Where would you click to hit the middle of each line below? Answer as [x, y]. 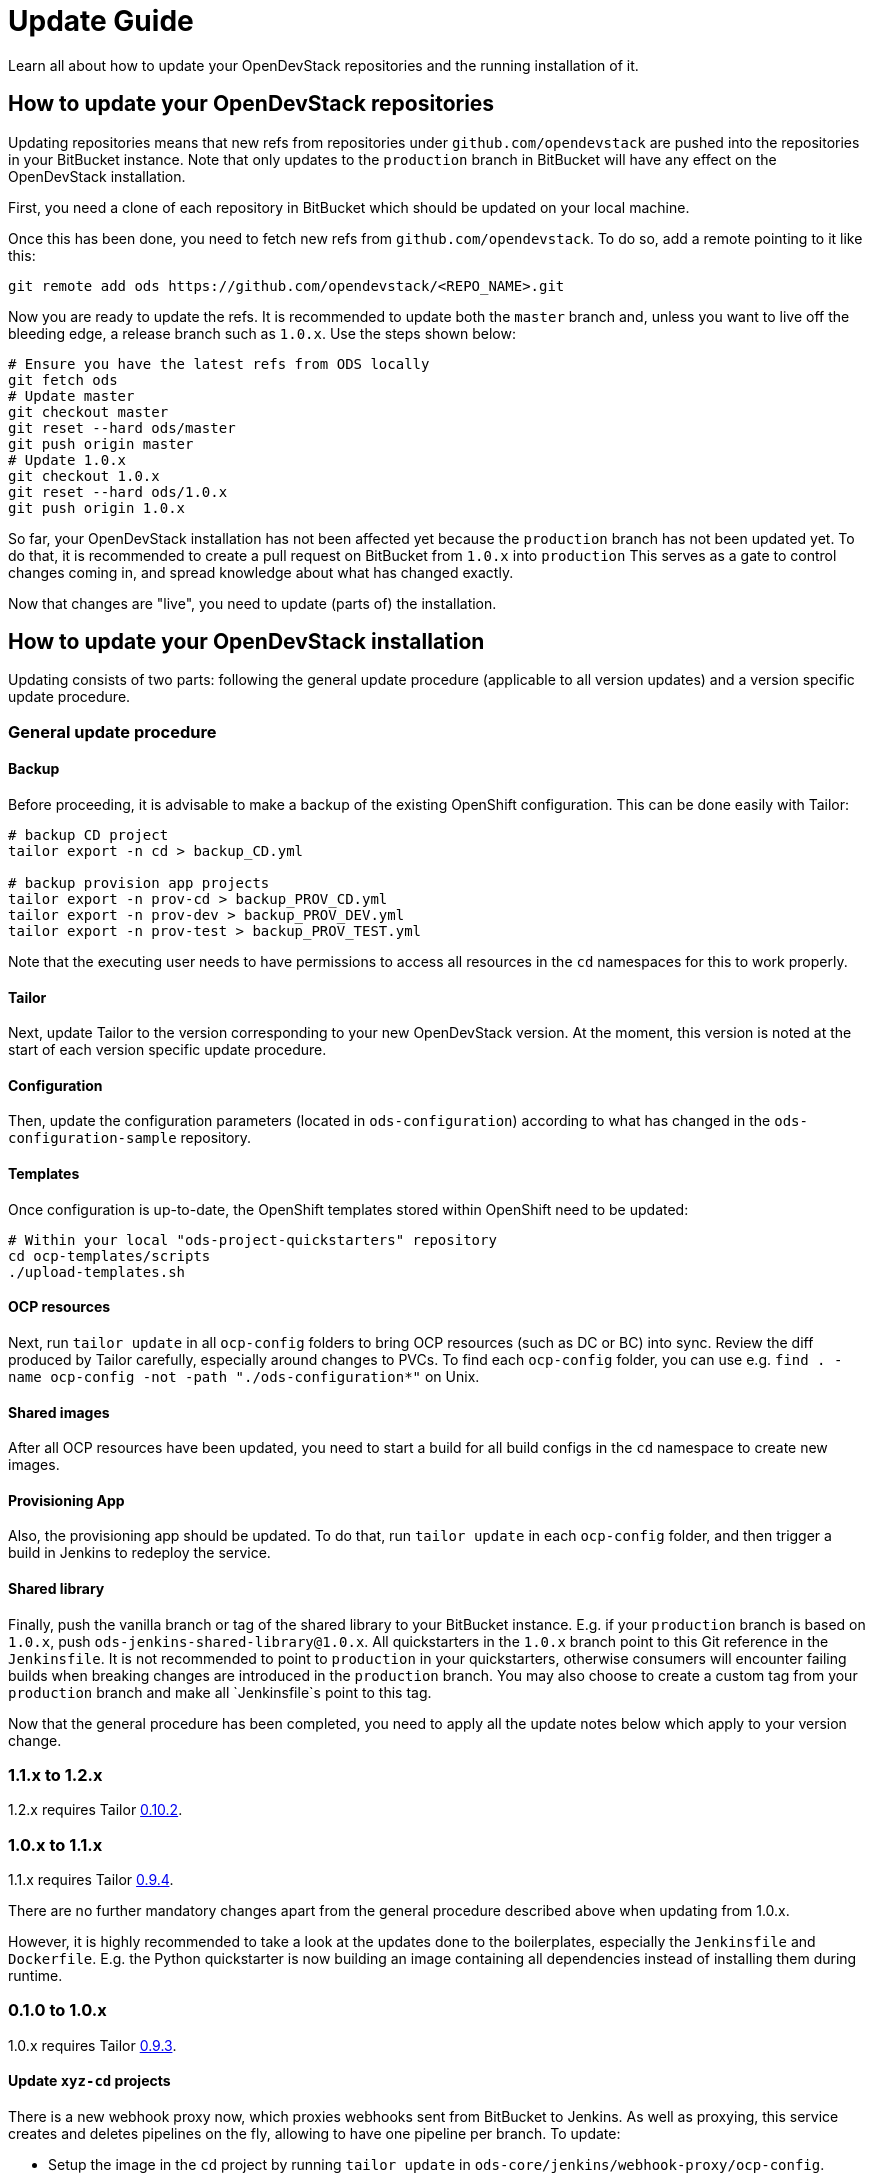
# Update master [71, 395]
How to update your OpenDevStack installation [246, 642]
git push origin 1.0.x [97, 507]
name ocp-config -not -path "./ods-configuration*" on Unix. [244, 1376]
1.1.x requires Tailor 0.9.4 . [91, 1880]
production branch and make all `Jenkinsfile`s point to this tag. [220, 1692]
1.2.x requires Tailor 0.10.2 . [95, 1810]
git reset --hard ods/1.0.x [118, 491]
